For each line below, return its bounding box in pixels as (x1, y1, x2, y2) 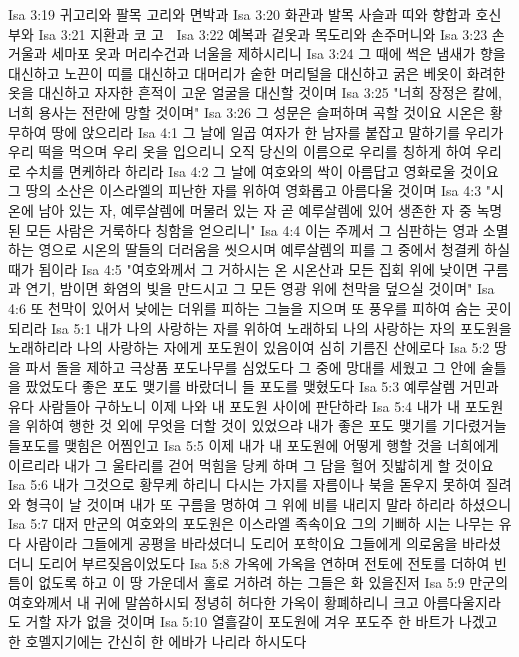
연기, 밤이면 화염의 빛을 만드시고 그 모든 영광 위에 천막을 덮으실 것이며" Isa (25, 278, 495, 299)
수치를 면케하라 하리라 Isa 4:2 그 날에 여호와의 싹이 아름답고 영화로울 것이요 (25, 160, 499, 181)
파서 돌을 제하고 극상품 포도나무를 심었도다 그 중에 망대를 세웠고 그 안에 (25, 356, 477, 377)
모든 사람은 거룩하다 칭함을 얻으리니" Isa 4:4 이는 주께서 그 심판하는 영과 (25, 219, 479, 240)
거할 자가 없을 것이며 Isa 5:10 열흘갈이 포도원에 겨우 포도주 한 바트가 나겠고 (25, 611, 498, 632)
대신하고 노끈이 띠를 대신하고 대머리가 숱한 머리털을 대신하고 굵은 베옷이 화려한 (8, 62, 506, 83)
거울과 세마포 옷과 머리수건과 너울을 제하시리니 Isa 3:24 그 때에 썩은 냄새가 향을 (8, 43, 506, 64)
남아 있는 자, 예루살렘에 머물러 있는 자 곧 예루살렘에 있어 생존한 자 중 (38, 199, 472, 220)
